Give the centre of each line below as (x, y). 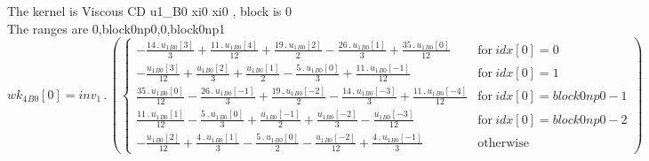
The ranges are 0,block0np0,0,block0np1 (116, 28)
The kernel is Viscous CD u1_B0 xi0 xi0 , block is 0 (149, 11)
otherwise (503, 143)
